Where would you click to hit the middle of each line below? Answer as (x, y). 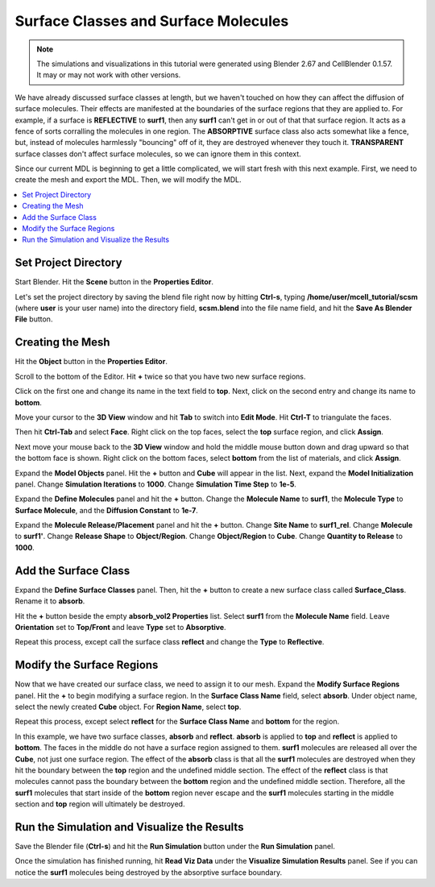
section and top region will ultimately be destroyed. (100, 804)
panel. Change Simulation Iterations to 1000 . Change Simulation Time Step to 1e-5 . (156, 484)
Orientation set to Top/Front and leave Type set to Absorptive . (120, 627)
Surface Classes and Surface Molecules (152, 21)
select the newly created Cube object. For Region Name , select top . (128, 707)
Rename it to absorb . (50, 601)
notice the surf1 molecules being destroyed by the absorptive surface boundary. (149, 872)
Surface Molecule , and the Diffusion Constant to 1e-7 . (107, 510)
